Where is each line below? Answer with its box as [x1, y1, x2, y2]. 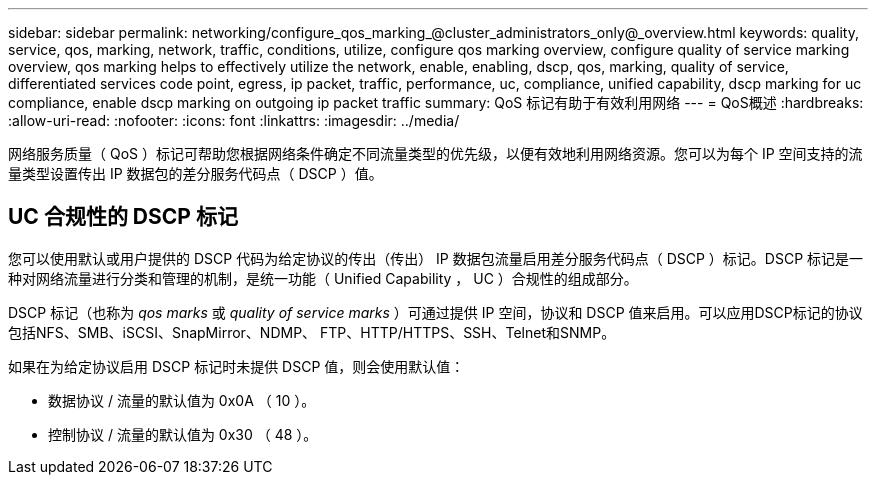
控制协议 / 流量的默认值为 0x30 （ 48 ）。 [48, 425, 318, 443]
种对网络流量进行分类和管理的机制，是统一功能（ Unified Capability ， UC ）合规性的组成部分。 [8, 269, 638, 287]
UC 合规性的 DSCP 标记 [8, 204, 238, 230]
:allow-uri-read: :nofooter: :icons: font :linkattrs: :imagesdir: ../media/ [8, 112, 460, 129]
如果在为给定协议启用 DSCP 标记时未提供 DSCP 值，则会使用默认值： [8, 357, 465, 375]
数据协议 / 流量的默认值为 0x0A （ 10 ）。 [48, 391, 316, 409]
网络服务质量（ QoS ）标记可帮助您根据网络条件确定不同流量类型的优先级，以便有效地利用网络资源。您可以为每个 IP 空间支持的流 [8, 145, 863, 162]
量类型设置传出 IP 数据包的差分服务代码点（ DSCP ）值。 [8, 165, 383, 182]
